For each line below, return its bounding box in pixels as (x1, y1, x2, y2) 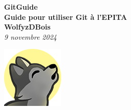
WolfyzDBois (4, 21, 51, 32)
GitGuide (4, 2, 38, 12)
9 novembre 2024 (4, 31, 57, 42)
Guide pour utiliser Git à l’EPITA (4, 11, 127, 22)
